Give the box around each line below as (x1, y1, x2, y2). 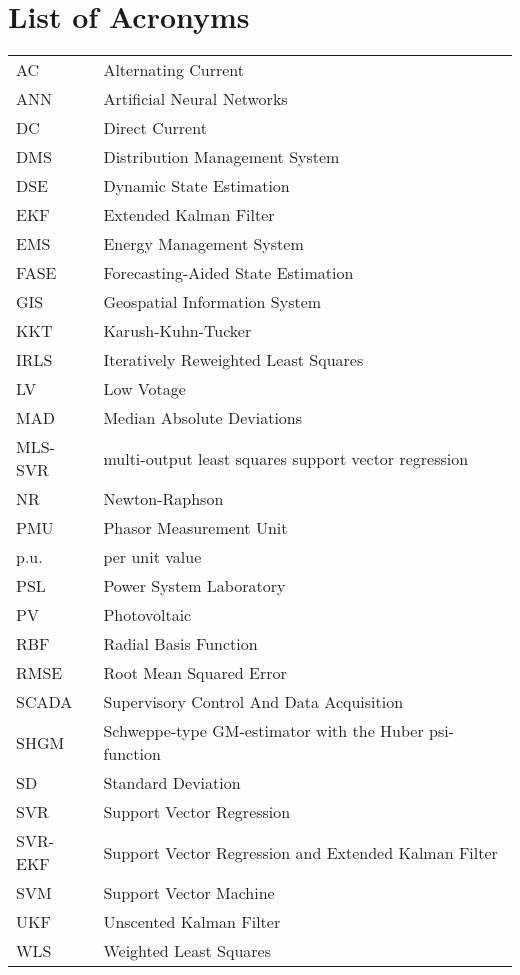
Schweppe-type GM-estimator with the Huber (103, 719, 424, 743)
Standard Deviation (103, 771, 241, 795)
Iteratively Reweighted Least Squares (103, 348, 364, 372)
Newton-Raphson (103, 487, 224, 511)
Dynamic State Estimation (103, 174, 290, 198)
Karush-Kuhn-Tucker (103, 319, 252, 343)
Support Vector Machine (103, 881, 275, 905)
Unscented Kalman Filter (103, 910, 281, 934)
